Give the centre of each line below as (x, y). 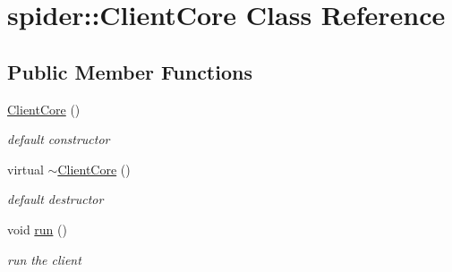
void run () (37, 229)
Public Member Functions (130, 71)
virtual (26, 169)
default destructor (55, 199)
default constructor (59, 139)
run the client (44, 259)
